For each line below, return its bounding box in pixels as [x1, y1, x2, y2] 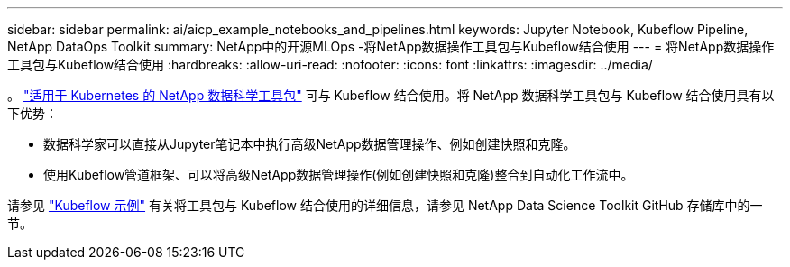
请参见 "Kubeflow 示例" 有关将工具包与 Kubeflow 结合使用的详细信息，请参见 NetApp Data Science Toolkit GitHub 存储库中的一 [7, 198, 763, 213]
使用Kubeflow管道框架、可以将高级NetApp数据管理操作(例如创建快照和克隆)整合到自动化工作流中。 [43, 167, 634, 182]
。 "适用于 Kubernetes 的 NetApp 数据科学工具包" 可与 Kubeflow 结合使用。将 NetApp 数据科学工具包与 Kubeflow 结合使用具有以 [7, 87, 775, 103]
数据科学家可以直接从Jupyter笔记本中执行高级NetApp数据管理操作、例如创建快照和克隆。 [43, 136, 576, 152]
